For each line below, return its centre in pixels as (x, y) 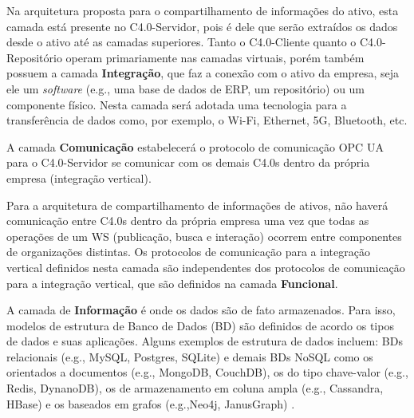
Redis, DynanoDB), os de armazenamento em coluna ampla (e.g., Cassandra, (195, 388)
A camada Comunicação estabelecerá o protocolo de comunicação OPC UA (195, 146)
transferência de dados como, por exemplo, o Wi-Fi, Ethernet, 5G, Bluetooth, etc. (207, 120)
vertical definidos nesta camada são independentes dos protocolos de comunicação (206, 267)
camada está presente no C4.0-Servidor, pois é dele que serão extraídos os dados (202, 26)
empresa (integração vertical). (79, 177)
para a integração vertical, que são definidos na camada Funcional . (172, 283)
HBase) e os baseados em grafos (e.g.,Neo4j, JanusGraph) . (151, 403)
